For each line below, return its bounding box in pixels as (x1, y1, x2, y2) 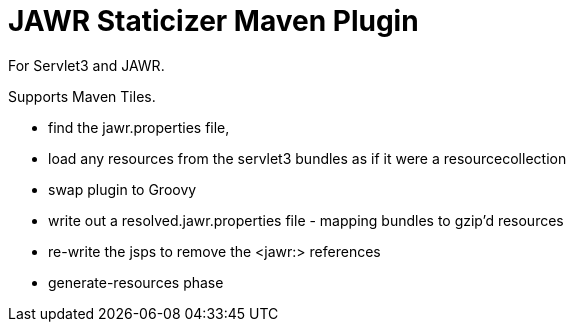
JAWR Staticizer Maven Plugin (8, 4, 419, 38)
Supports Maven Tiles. (8, 87, 156, 105)
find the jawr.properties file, (48, 118, 230, 136)
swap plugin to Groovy (48, 180, 197, 198)
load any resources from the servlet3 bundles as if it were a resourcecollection (48, 149, 567, 167)
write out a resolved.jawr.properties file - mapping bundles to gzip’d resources (48, 211, 564, 229)
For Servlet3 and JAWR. (8, 56, 165, 74)
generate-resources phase (48, 273, 224, 291)
